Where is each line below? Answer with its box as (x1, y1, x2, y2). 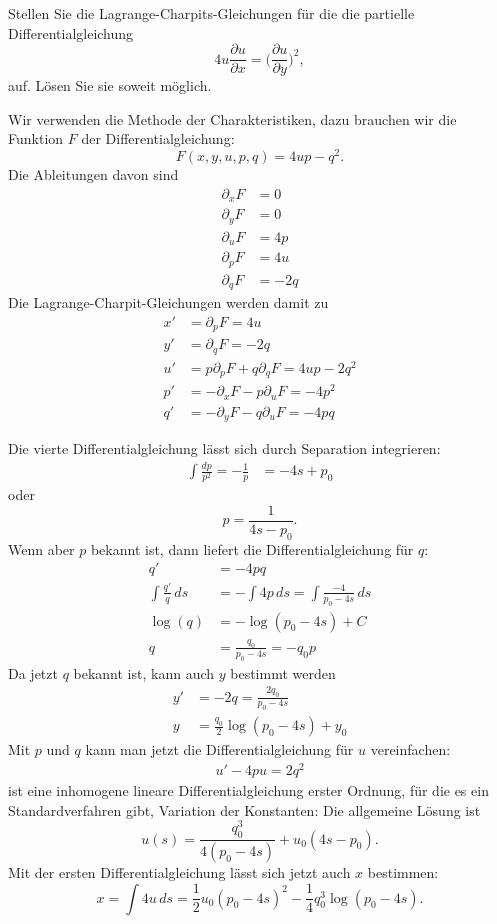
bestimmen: (367, 862, 439, 883)
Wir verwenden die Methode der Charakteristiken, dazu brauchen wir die (8, 108, 457, 129)
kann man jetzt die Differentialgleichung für (85, 739, 354, 760)
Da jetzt (8, 662, 58, 683)
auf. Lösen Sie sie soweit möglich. (8, 75, 212, 96)
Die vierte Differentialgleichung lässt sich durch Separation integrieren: (8, 438, 441, 459)
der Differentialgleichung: (81, 128, 235, 149)
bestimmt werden (230, 662, 336, 683)
